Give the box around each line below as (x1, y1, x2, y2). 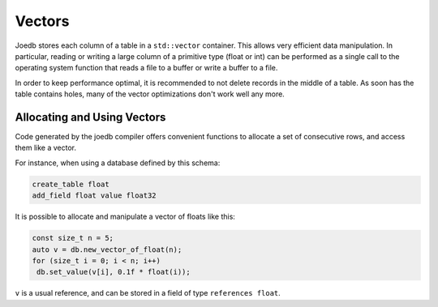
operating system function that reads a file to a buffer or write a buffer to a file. (15, 63, 278, 73)
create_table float (32, 179, 109, 189)
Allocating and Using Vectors (15, 110, 166, 124)
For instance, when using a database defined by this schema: (15, 158, 221, 168)
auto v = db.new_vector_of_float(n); (32, 245, 182, 254)
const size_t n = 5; (32, 233, 114, 243)
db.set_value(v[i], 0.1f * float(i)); (36, 267, 191, 277)
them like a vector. (15, 143, 77, 153)
